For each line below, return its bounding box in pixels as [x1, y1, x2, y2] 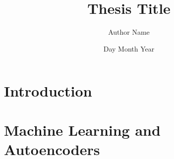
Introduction [4, 81, 92, 101]
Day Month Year [103, 43, 155, 53]
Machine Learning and [4, 119, 161, 140]
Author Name [108, 27, 150, 37]
